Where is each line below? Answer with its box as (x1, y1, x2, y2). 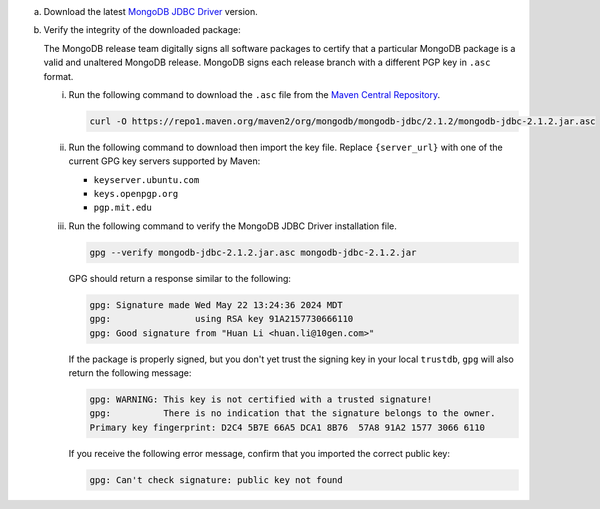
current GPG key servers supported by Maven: (68, 155, 261, 167)
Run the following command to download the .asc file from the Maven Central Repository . (68, 88, 441, 100)
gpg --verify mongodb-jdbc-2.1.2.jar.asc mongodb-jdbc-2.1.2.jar (89, 246, 417, 258)
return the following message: (68, 366, 192, 379)
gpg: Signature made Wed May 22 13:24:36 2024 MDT (89, 299, 344, 310)
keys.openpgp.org (93, 188, 179, 200)
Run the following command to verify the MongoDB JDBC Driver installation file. (68, 220, 397, 232)
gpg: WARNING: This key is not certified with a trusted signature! (89, 393, 433, 405)
